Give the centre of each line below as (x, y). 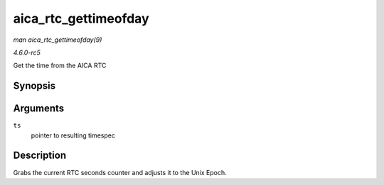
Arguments (39, 109)
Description (40, 156)
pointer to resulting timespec (73, 135)
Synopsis (34, 86)
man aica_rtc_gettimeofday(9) (58, 40)
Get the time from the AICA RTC (60, 66)
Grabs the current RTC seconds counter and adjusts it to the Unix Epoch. (120, 172)
